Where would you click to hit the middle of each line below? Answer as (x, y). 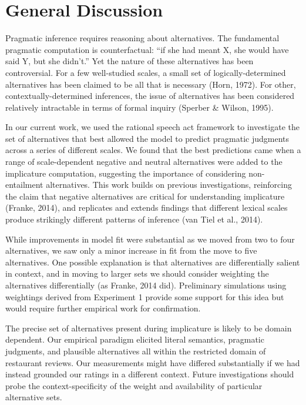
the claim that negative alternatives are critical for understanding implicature (145, 196)
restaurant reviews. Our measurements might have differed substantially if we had (153, 362)
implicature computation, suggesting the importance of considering (126, 173)
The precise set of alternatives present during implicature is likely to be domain (149, 328)
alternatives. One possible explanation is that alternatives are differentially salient (153, 262)
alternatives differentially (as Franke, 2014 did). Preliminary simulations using (146, 285)
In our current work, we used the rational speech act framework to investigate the (152, 127)
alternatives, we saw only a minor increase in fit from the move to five (131, 250)
